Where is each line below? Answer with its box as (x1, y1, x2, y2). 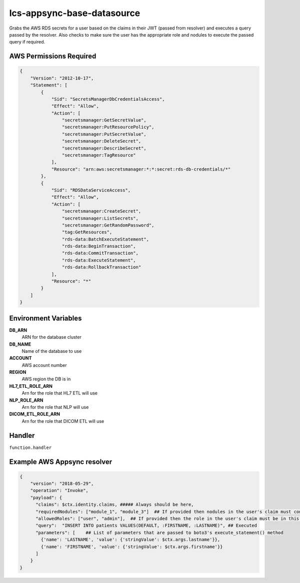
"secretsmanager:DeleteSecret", (61, 138, 141, 144)
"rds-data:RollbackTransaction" (61, 264, 141, 270)
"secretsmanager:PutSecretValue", (61, 131, 147, 137)
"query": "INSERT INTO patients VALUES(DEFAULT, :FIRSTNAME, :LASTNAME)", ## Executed (35, 523, 257, 528)
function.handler (9, 444, 52, 450)
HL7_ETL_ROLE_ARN (9, 383, 52, 389)
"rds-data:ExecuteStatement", (61, 257, 136, 263)
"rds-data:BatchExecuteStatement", (61, 236, 149, 242)
